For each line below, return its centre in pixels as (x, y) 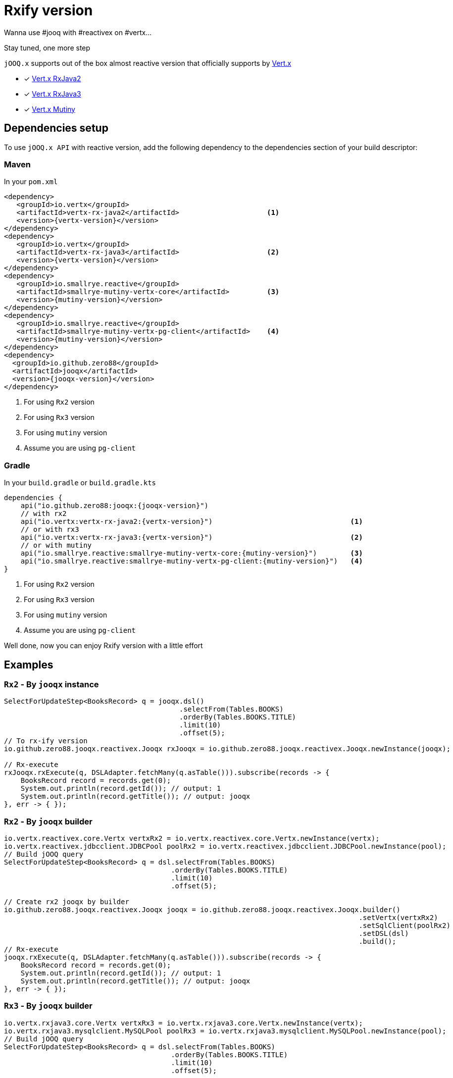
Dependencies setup (56, 128)
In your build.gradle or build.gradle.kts (80, 483)
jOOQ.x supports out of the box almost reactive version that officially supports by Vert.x (148, 63)
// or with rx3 (50, 530)
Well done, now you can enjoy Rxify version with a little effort (103, 646)
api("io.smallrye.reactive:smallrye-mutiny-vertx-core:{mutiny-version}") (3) (192, 553)
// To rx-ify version (46, 741)
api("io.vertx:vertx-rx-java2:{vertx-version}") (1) (192, 522)
